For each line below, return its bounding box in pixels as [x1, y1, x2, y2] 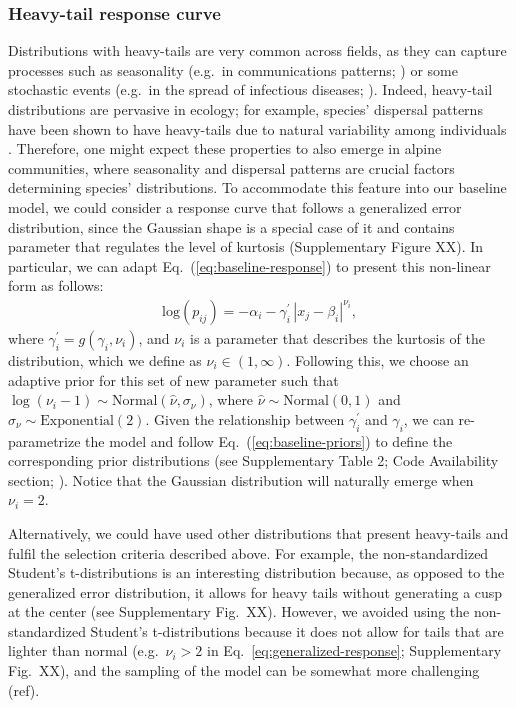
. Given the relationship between [145, 408, 345, 429]
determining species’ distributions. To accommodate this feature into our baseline [8, 177, 507, 198]
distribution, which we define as [8, 349, 202, 370]
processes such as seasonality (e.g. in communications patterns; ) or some [8, 59, 458, 80]
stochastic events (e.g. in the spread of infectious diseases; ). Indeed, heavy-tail [8, 79, 493, 100]
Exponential [40, 413, 114, 428]
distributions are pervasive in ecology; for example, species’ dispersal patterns [8, 99, 483, 119]
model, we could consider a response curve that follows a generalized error [8, 196, 462, 217]
